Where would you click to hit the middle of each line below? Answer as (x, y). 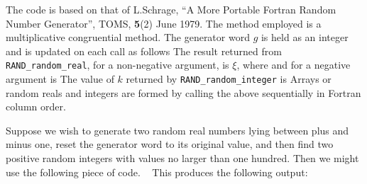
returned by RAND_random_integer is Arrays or (229, 79)
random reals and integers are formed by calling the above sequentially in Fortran (183, 92)
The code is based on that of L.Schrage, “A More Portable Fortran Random (171, 9)
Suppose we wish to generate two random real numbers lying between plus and (177, 130)
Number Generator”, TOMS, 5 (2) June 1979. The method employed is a (164, 23)
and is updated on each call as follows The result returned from (144, 51)
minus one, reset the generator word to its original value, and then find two (170, 144)
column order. (36, 107)
